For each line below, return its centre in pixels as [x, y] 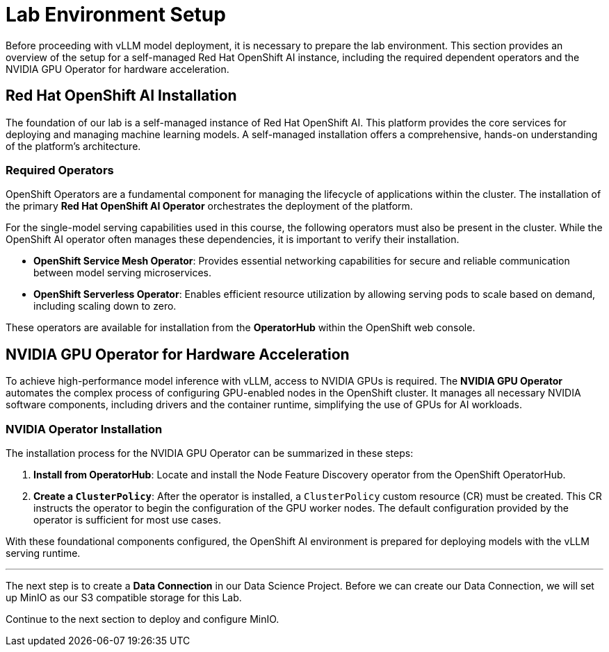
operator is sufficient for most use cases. [127, 519]
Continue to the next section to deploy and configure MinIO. [143, 619]
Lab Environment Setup [116, 15]
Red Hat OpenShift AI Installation [121, 96]
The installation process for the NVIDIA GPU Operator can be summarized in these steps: [210, 453]
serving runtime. [43, 553]
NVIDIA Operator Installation [84, 429]
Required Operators [60, 170]
